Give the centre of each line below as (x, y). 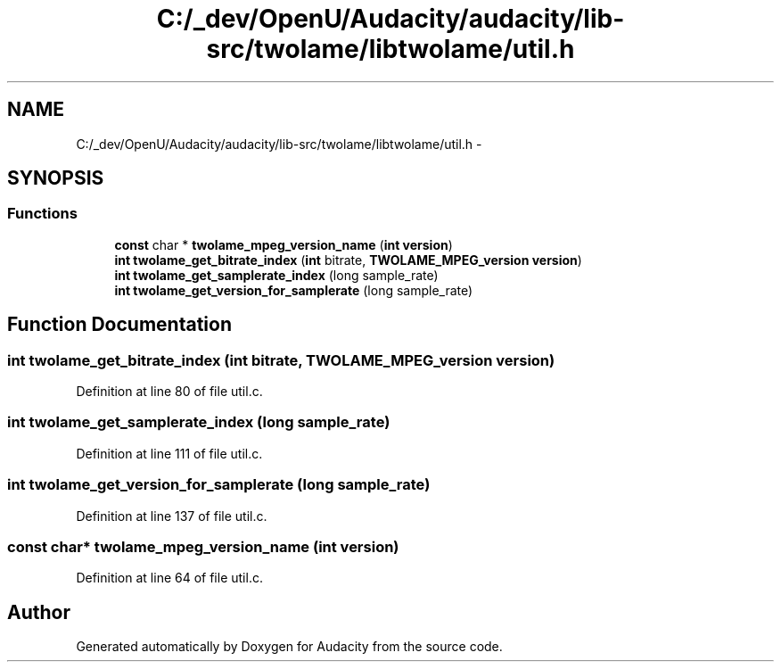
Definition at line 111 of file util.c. (169, 453)
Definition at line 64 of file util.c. (169, 578)
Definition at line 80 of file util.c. (169, 392)
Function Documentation (119, 325)
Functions (42, 214)
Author (39, 612)
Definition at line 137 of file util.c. (172, 516)
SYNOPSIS (56, 178)
